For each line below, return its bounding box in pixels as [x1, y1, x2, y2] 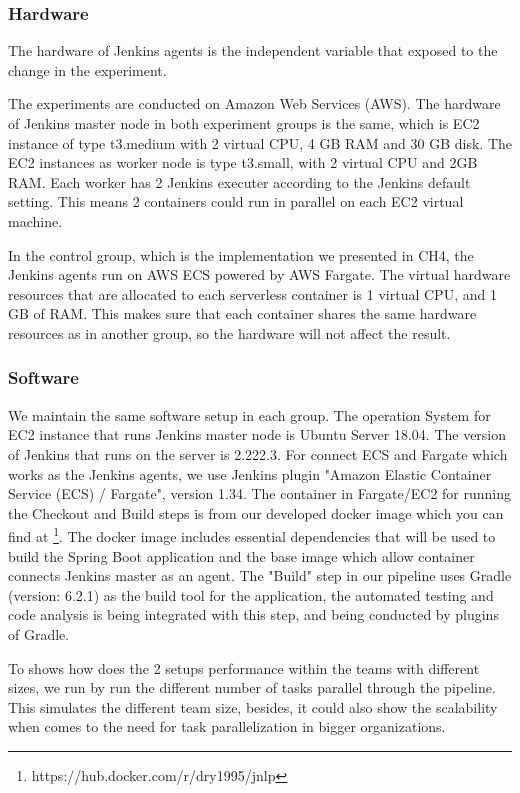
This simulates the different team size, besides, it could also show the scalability [8, 696, 498, 717]
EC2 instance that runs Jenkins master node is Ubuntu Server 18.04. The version [8, 424, 507, 445]
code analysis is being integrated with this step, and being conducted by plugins [8, 604, 499, 625]
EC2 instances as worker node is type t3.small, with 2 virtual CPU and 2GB [8, 152, 478, 173]
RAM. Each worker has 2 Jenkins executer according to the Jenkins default [8, 171, 471, 192]
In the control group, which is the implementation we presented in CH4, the [8, 244, 474, 265]
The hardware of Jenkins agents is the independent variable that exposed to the [8, 40, 498, 61]
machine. [8, 210, 63, 231]
